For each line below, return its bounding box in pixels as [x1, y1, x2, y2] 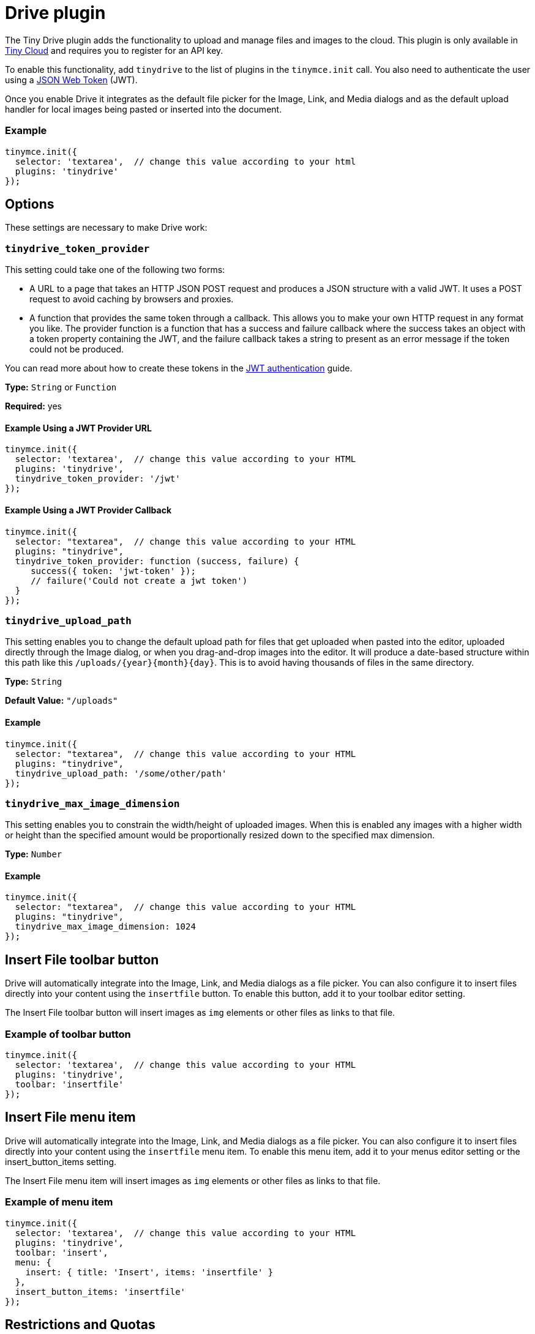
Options [5, 196, 54, 212]
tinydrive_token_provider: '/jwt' [15, 474, 181, 484]
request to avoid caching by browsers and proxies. [29, 294, 234, 305]
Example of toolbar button [5, 1027, 131, 1040]
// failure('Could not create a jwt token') [31, 575, 248, 586]
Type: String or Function [5, 382, 117, 393]
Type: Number [5, 849, 62, 860]
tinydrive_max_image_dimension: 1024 [15, 922, 196, 932]
